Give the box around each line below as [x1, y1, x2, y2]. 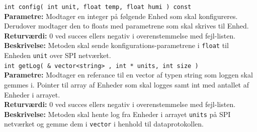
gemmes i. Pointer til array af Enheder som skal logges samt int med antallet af [4, 79, 249, 89]
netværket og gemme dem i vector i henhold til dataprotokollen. [4, 118, 204, 129]
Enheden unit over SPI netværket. [4, 50, 111, 60]
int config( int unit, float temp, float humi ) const [4, 3, 192, 10]
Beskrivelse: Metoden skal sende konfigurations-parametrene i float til [4, 40, 229, 50]
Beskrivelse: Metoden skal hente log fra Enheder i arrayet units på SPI [4, 108, 231, 119]
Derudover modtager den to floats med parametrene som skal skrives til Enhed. [4, 20, 249, 31]
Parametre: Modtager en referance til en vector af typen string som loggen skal [4, 69, 253, 80]
